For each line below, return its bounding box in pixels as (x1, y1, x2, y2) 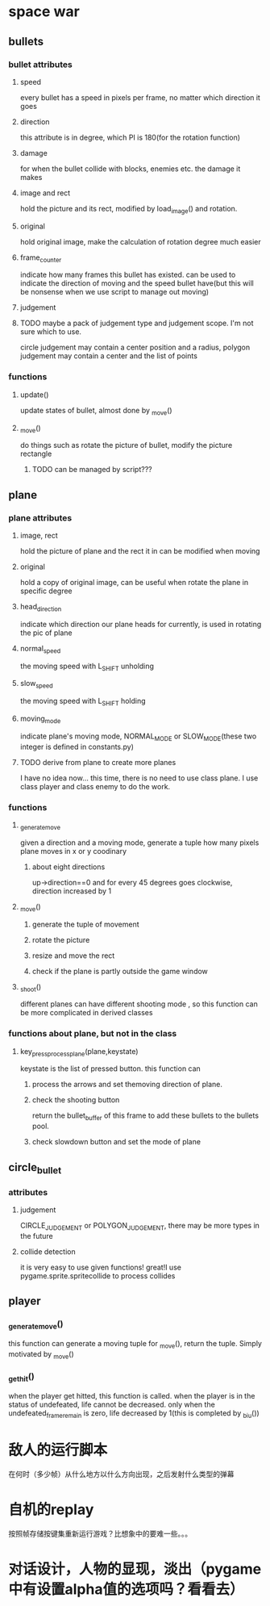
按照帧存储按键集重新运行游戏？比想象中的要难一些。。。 (8, 1529, 192, 1538)
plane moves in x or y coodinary (19, 846, 127, 855)
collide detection (19, 1246, 77, 1257)
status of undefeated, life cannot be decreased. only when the (8, 1399, 215, 1409)
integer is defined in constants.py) (19, 742, 135, 751)
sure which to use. (19, 327, 82, 337)
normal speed (19, 643, 61, 655)
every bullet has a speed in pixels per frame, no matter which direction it (19, 92, 260, 102)
